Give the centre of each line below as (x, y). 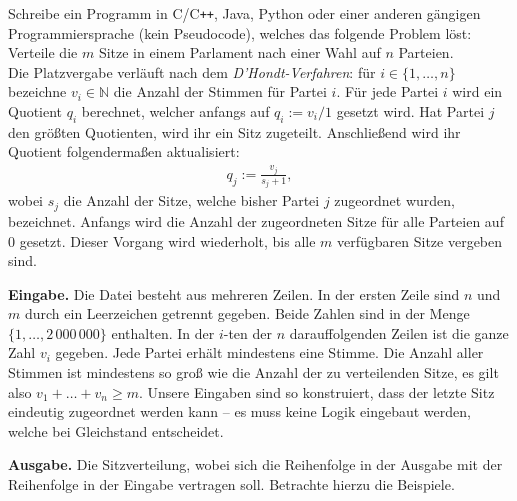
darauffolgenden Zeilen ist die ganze (399, 332)
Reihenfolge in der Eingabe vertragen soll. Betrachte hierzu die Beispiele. (231, 484)
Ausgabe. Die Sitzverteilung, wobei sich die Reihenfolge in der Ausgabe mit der (255, 464)
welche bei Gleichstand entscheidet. (116, 430)
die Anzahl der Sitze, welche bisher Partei (191, 200)
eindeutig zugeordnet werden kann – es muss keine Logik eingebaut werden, (239, 411)
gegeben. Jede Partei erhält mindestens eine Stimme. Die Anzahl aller (269, 352)
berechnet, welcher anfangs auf (175, 111)
